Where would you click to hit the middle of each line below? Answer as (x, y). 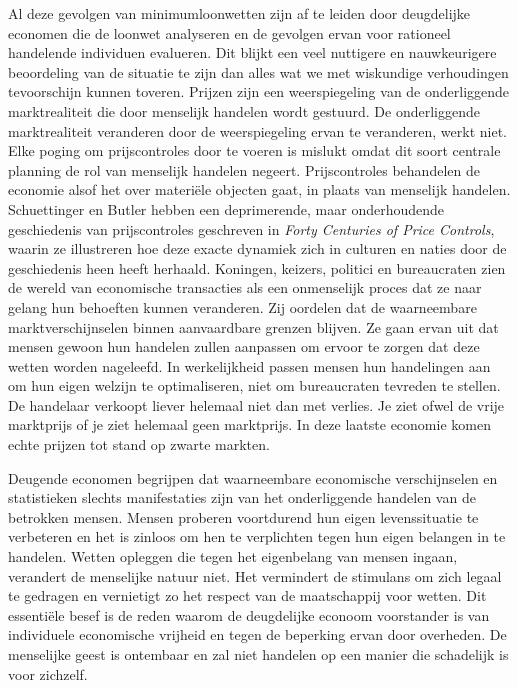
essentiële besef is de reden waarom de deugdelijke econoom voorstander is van (249, 614)
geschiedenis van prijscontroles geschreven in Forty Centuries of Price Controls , (251, 228)
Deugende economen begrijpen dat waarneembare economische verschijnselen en (253, 477)
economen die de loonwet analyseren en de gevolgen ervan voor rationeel (229, 32)
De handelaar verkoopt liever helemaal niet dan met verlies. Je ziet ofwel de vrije (256, 404)
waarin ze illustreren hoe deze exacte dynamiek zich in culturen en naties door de (257, 248)
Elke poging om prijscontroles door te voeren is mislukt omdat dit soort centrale (254, 150)
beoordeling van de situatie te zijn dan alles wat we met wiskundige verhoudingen (258, 71)
